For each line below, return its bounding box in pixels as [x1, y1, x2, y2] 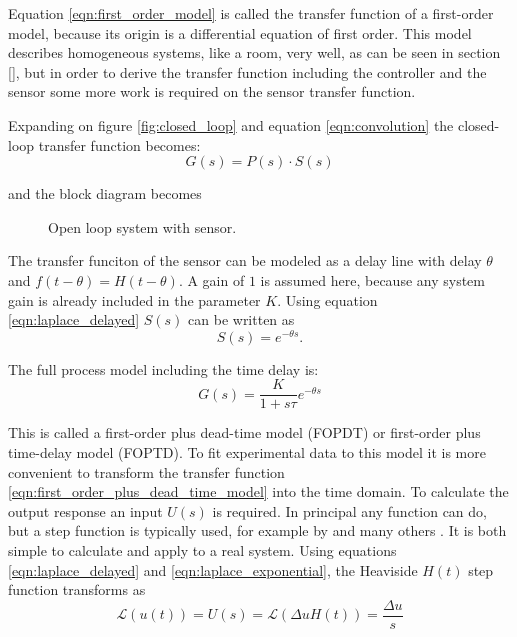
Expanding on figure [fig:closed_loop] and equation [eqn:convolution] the [8, 114, 454, 135]
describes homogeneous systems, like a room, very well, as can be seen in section [8, 42, 501, 63]
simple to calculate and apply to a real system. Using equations [8, 540, 397, 561]
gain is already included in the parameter [8, 289, 261, 310]
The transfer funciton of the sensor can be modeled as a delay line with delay [8, 250, 482, 271]
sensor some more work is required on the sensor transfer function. [8, 81, 416, 102]
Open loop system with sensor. [48, 216, 237, 237]
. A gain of [178, 269, 245, 290]
